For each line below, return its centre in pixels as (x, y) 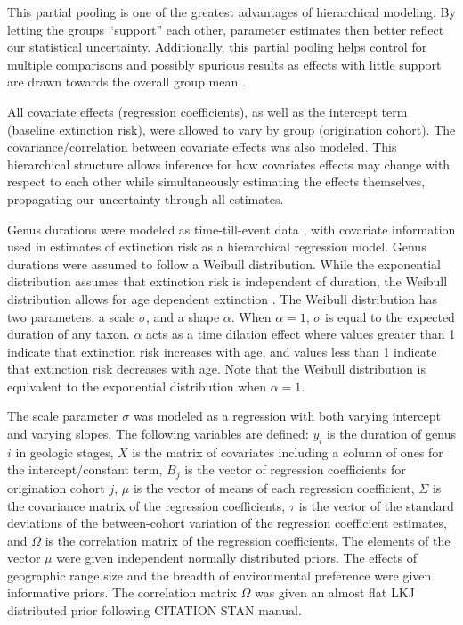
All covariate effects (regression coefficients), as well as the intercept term (207, 111)
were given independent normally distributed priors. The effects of (237, 558)
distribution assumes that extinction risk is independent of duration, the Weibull (227, 281)
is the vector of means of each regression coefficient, (274, 487)
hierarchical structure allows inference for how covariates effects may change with (229, 164)
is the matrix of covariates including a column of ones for (288, 452)
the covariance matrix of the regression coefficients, (146, 505)
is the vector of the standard (376, 505)
